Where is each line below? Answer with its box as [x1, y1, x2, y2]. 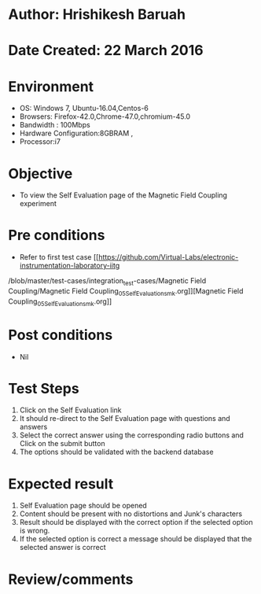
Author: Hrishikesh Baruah [8, 6, 186, 24]
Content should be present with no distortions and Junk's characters [19, 509, 242, 518]
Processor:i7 [19, 137, 61, 146]
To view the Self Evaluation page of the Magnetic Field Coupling [19, 190, 228, 200]
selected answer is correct [19, 543, 106, 552]
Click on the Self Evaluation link [19, 405, 122, 415]
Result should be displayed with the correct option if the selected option [19, 518, 253, 527]
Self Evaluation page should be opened [19, 501, 147, 511]
